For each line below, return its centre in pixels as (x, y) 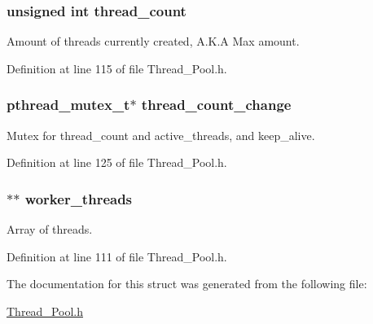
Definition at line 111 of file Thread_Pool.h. (117, 256)
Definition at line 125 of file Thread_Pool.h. (117, 162)
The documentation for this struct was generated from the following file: (187, 284)
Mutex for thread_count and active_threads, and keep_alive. (161, 135)
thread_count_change (216, 105)
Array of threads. (50, 229)
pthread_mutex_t (68, 105)
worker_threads (79, 198)
